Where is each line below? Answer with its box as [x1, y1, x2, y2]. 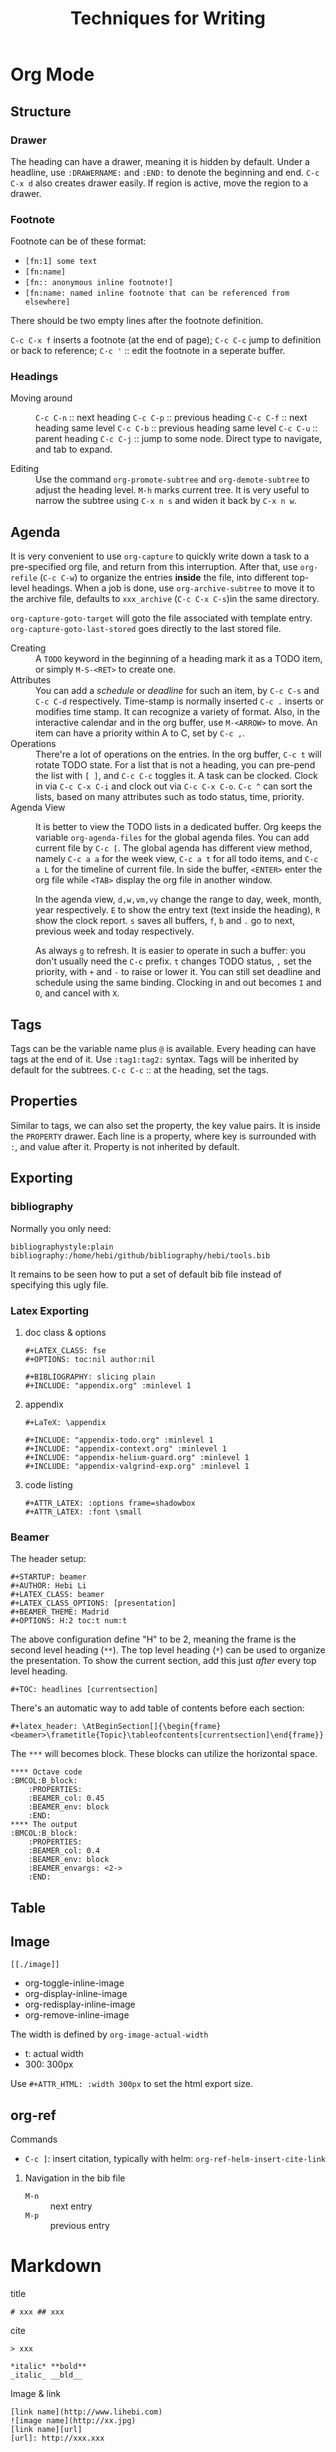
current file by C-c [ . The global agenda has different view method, [35, 842, 313, 854]
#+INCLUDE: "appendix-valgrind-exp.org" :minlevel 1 [24, 1461, 250, 1471]
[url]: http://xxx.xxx [10, 2433, 105, 2444]
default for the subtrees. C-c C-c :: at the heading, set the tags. [10, 1064, 270, 1076]
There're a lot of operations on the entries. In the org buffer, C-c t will [35, 748, 322, 761]
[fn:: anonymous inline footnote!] [24, 278, 174, 288]
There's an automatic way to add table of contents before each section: [10, 1702, 305, 1714]
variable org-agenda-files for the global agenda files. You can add [35, 832, 310, 844]
